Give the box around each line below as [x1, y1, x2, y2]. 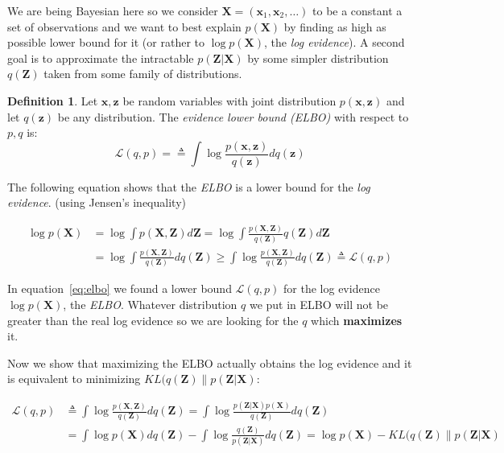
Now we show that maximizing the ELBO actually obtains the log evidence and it [7, 354, 412, 371]
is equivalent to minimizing [7, 370, 141, 387]
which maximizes [311, 311, 403, 328]
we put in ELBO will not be [249, 295, 389, 312]
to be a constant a [312, 2, 403, 19]
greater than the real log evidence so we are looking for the [7, 311, 299, 328]
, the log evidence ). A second [264, 34, 405, 51]
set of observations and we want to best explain [7, 18, 242, 35]
